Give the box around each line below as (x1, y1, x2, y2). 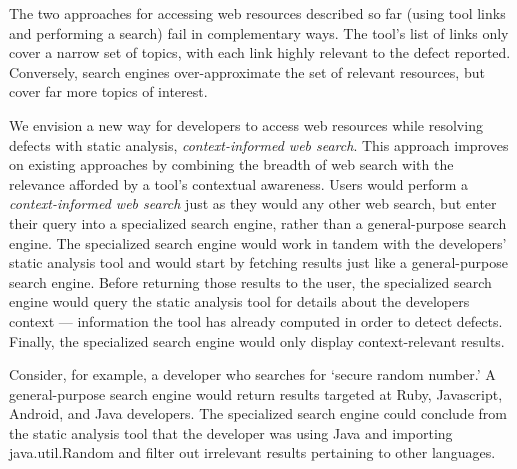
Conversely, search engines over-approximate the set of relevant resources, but (9, 61, 485, 82)
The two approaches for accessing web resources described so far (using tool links (9, 3, 506, 23)
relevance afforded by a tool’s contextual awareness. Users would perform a (9, 173, 469, 194)
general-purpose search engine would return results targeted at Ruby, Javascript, (9, 383, 503, 404)
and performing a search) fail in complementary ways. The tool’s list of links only (9, 22, 509, 43)
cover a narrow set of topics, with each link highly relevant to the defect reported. (9, 42, 511, 63)
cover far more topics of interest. (9, 81, 208, 102)
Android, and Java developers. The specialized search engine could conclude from (9, 403, 507, 424)
